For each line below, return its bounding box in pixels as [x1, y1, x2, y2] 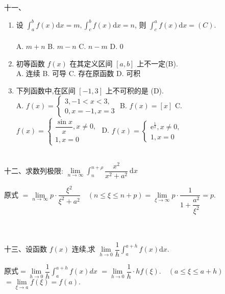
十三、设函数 [4, 243, 47, 254]
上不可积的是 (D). [105, 85, 164, 95]
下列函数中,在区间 [16, 85, 76, 95]
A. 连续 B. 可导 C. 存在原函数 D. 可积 [16, 68, 141, 79]
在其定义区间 [69, 58, 113, 68]
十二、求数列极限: [4, 165, 63, 176]
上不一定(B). [137, 58, 178, 68]
